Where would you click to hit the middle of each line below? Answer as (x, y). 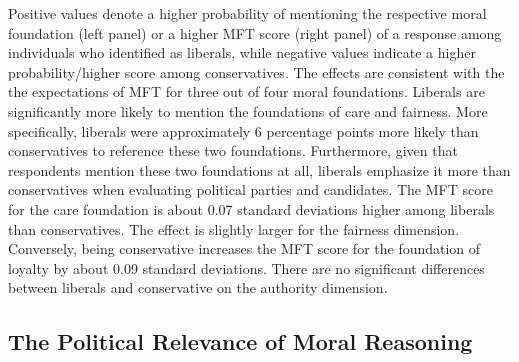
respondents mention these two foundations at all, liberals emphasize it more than (259, 169)
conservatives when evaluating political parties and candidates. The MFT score (250, 189)
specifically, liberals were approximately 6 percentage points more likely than (243, 130)
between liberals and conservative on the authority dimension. (198, 287)
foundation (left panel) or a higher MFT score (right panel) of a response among (255, 32)
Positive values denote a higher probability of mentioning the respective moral (247, 13)
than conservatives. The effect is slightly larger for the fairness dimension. (234, 228)
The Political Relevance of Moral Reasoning (240, 341)
